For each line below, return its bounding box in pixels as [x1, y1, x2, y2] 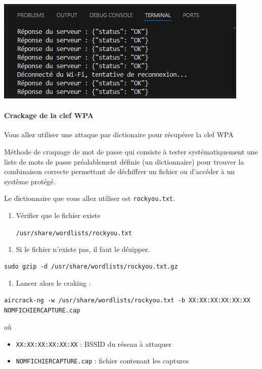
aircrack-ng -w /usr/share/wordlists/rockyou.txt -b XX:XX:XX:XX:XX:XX [4, 297, 250, 304]
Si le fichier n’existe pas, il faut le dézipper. [16, 244, 150, 254]
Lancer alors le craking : [16, 278, 91, 288]
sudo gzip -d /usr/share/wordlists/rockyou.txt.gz [4, 262, 178, 270]
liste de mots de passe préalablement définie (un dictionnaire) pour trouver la [4, 156, 244, 167]
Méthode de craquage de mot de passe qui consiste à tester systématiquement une [4, 146, 258, 156]
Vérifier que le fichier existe [16, 210, 101, 221]
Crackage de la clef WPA [4, 110, 94, 121]
